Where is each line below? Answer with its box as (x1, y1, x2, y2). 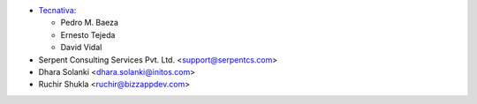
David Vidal (60, 42, 102, 53)
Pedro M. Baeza (60, 18, 119, 28)
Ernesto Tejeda (60, 29, 116, 40)
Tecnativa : (38, 5, 77, 15)
